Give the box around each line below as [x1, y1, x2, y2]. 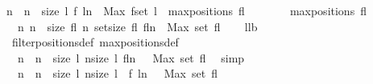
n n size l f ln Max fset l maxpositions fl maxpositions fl [6, 2, 367, 18]
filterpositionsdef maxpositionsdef [11, 34, 179, 50]
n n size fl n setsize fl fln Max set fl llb [17, 18, 258, 34]
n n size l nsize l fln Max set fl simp [17, 49, 245, 66]
